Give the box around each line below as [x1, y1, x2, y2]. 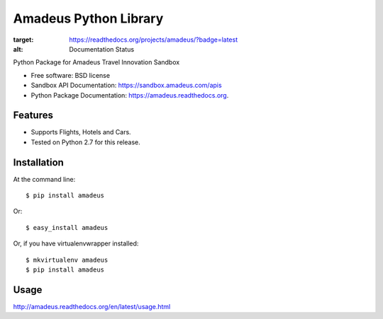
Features [13, 110, 53, 122]
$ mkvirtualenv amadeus [26, 255, 109, 264]
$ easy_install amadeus [26, 224, 109, 231]
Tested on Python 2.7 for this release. [30, 138, 141, 146]
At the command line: [13, 175, 76, 183]
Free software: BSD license [30, 71, 110, 79]
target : [13, 35, 34, 44]
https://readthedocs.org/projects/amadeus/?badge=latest [69, 35, 238, 44]
